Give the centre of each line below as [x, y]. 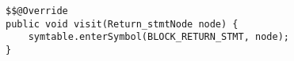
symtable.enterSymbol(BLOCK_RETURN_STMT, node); [158, 37]
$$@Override [37, 11]
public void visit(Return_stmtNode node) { [122, 24]
